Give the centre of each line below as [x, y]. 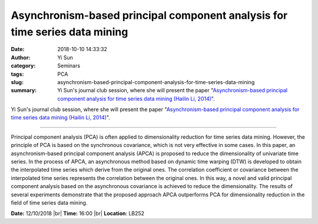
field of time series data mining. [49, 202]
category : [23, 66]
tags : [17, 74]
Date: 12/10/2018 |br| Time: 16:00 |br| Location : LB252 [77, 213]
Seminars [69, 66]
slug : [17, 82]
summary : [24, 91]
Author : [21, 57]
